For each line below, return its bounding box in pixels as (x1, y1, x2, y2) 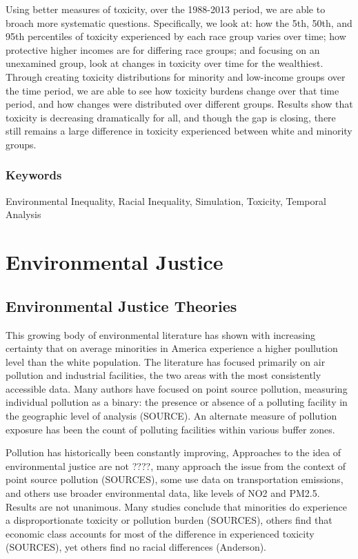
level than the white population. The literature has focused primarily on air (6, 354, 326, 369)
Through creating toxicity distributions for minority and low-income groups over (6, 69, 346, 84)
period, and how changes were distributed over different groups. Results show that (6, 97, 353, 111)
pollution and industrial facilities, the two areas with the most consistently (6, 368, 321, 382)
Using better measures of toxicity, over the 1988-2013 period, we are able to (6, 2, 326, 16)
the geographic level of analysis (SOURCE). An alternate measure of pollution (6, 409, 337, 423)
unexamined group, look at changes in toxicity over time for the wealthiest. (6, 56, 324, 70)
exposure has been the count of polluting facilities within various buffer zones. (6, 422, 335, 436)
